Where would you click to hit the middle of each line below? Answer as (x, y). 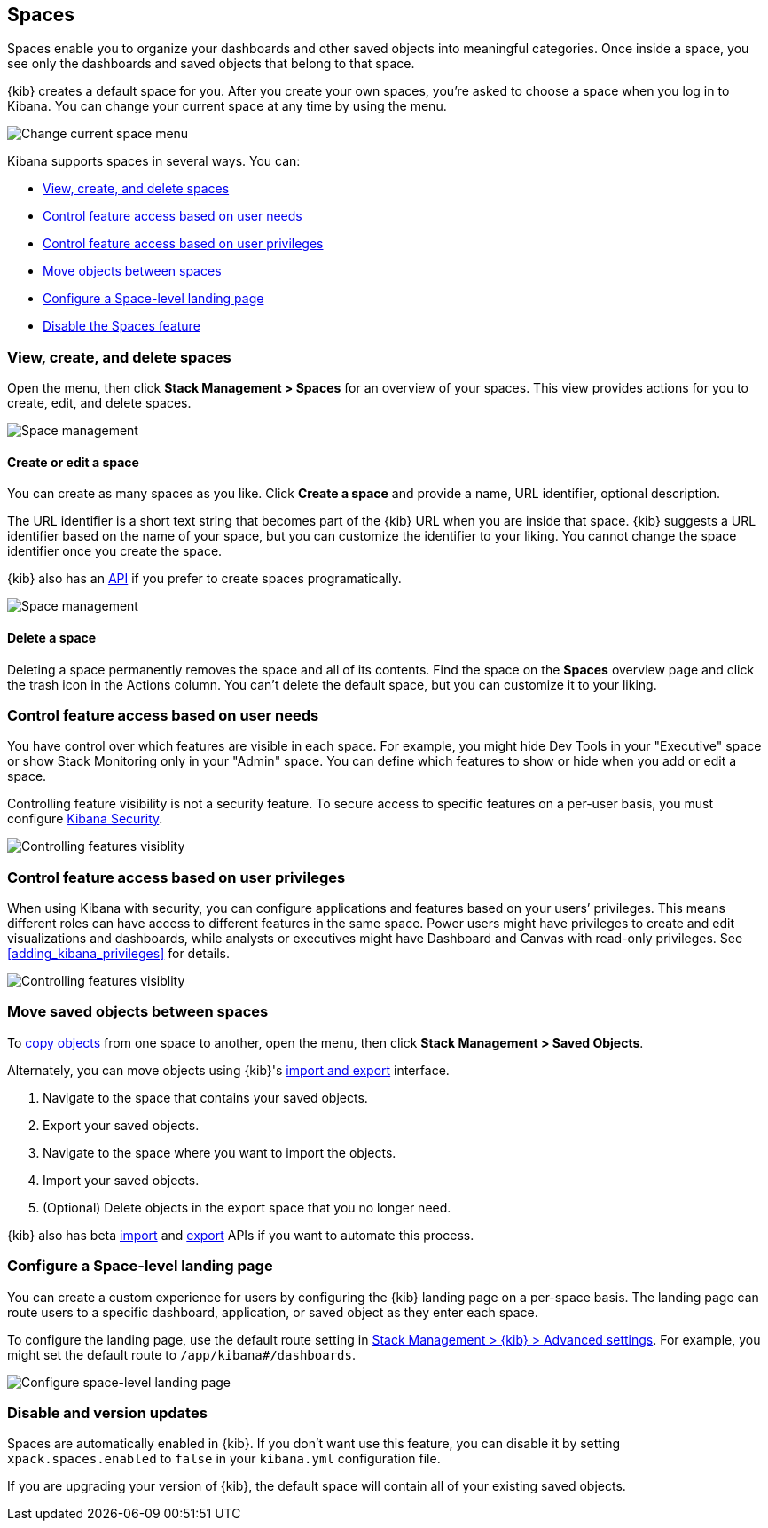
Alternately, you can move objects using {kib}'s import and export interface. (228, 1070)
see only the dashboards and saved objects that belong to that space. (211, 64)
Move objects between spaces (132, 271)
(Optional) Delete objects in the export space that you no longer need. (247, 1207)
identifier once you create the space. (115, 551)
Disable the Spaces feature (121, 326)
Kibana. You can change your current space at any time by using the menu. (227, 106)
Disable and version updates (107, 1412)
